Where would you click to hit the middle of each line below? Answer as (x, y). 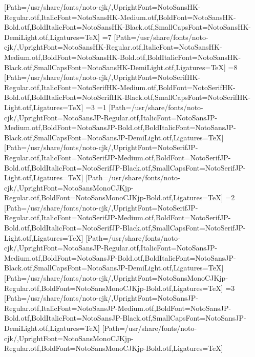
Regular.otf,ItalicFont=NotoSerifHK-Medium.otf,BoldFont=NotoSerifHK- (120, 87)
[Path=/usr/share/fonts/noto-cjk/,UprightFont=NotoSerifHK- (102, 77)
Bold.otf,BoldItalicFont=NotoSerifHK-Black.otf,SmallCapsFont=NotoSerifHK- (128, 97)
